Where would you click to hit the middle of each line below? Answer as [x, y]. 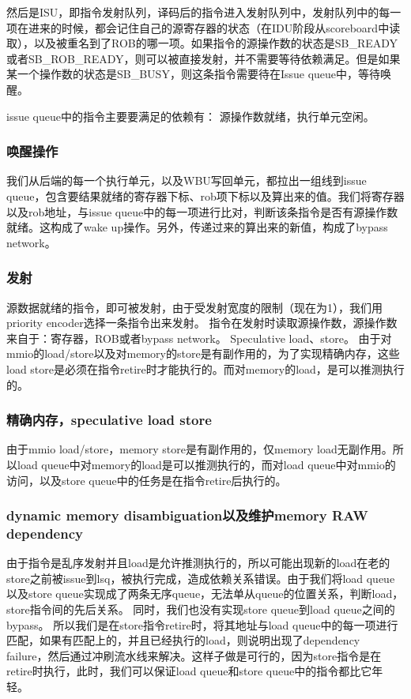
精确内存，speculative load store [109, 420]
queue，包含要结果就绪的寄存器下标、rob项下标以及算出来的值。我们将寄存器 [205, 195]
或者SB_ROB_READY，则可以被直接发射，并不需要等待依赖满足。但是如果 [204, 58]
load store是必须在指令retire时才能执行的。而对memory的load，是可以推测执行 [205, 368]
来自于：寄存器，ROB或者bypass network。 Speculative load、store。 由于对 [199, 338]
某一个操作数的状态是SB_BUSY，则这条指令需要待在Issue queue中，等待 [194, 74]
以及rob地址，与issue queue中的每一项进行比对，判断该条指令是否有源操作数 [202, 211]
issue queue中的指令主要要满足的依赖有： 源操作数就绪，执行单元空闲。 [190, 116]
